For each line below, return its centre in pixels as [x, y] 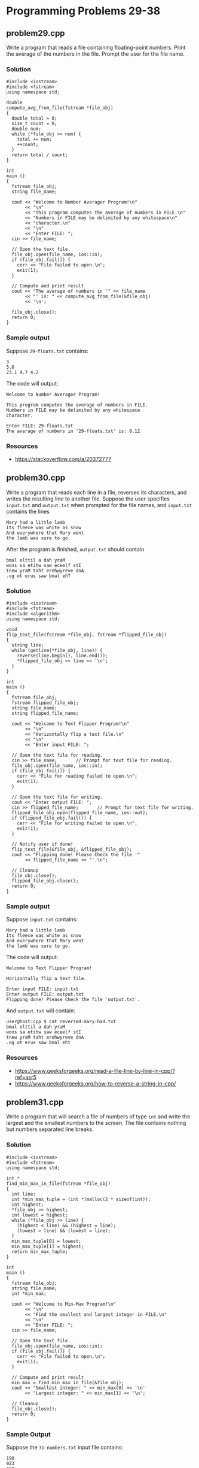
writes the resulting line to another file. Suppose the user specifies [88, 499]
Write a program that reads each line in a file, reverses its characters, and [97, 492]
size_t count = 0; [35, 124]
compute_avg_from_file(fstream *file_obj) [60, 108]
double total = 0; [35, 119]
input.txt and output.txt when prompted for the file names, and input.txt [99, 505]
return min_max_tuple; [40, 1252]
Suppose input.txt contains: [42, 920]
